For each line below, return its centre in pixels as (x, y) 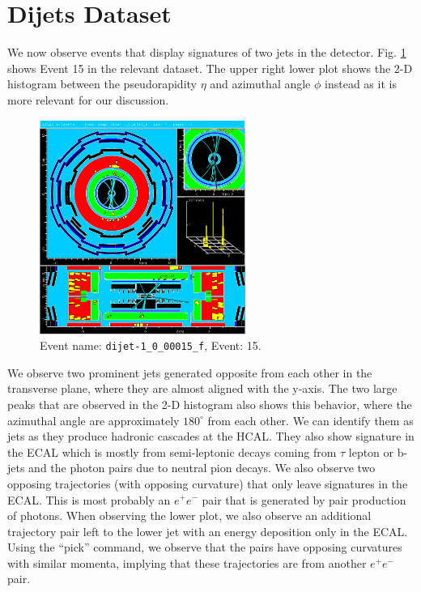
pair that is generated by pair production (304, 499)
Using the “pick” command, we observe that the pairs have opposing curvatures (205, 547)
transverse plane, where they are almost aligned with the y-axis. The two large (202, 388)
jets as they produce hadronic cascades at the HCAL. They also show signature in (211, 436)
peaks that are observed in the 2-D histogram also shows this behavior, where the (210, 404)
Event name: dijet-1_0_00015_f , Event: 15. (151, 345)
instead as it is (361, 84)
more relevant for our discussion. (88, 99)
